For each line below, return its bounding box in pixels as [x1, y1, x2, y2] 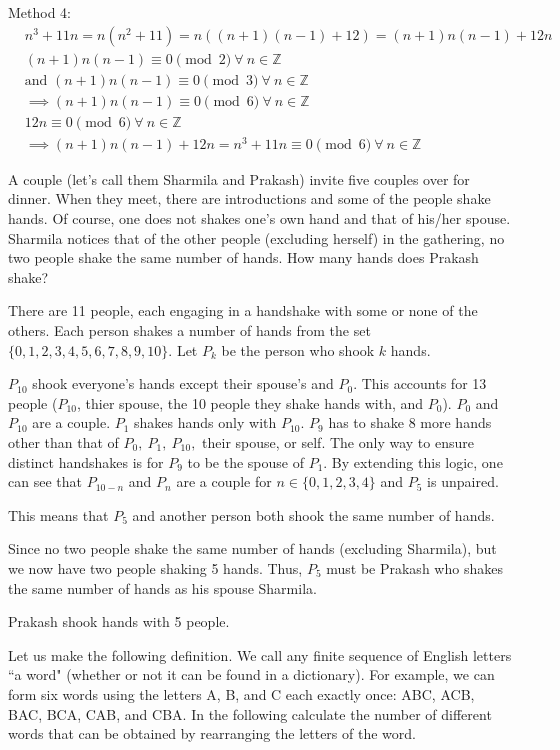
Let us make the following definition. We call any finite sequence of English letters [8, 644, 512, 665]
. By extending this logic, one [323, 451, 503, 472]
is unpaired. [427, 471, 499, 492]
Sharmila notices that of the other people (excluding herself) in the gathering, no [8, 227, 505, 248]
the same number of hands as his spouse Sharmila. [8, 577, 317, 598]
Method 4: [8, 2, 72, 22]
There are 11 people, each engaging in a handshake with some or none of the [8, 300, 478, 321]
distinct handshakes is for [8, 451, 164, 472]
